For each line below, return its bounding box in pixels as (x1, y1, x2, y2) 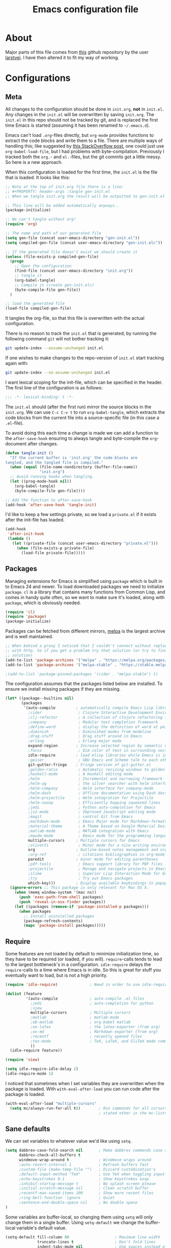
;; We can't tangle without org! (5, 217, 76, 222)
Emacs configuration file (32, 4, 139, 15)
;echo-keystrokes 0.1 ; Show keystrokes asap (18, 1176, 149, 1181)
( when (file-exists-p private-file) (16, 546, 95, 551)
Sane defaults (5, 1124, 50, 1133)
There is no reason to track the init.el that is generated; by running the (5, 330, 157, 336)
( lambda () (7, 536, 31, 542)
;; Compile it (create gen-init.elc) (14, 282, 95, 288)
